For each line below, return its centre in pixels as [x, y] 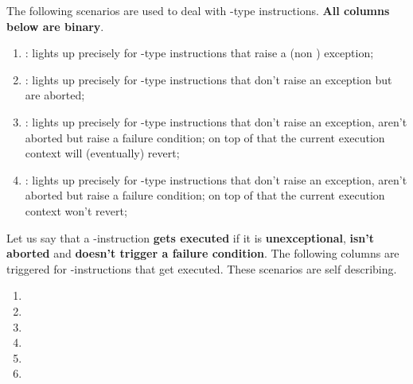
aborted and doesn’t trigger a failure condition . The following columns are [203, 253]
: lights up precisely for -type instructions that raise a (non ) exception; [199, 53]
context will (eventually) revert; [102, 153]
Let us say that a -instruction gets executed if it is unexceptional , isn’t [191, 237]
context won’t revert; [76, 210]
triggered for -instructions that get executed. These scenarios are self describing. [202, 268]
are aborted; [55, 95]
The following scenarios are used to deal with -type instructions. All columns [198, 10]
